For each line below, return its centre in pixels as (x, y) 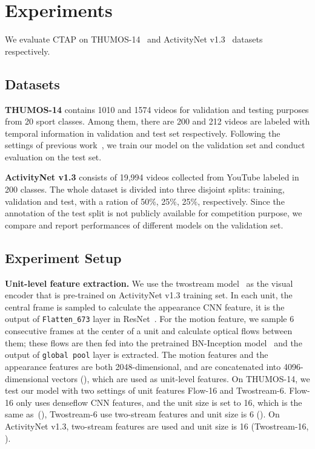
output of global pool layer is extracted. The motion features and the (137, 355)
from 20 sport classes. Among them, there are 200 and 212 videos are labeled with (157, 121)
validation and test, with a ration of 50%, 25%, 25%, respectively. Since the (145, 201)
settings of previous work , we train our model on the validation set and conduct (155, 145)
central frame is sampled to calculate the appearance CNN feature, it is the (145, 307)
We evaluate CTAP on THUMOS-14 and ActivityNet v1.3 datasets (134, 39)
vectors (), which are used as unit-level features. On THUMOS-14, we (181, 378)
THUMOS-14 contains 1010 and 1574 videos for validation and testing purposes (157, 109)
